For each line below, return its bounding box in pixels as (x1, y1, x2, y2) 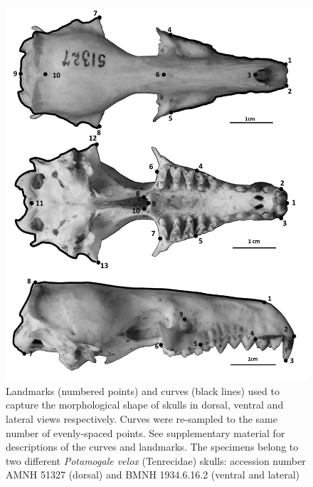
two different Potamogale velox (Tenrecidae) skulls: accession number (6, 453, 306, 468)
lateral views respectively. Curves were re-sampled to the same (6, 411, 278, 426)
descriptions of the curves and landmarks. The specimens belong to (6, 439, 299, 454)
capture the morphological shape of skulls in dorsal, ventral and (6, 397, 284, 412)
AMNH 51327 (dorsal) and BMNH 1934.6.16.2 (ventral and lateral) (6, 467, 300, 482)
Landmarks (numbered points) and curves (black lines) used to (6, 383, 280, 398)
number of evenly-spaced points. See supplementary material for (6, 425, 285, 440)
